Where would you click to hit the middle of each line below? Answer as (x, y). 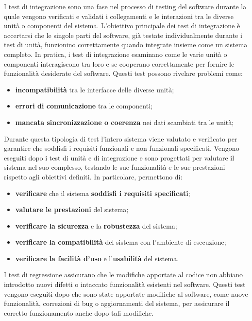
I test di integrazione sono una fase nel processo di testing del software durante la (125, 6)
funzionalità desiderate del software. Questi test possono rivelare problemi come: (123, 73)
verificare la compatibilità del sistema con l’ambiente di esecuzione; (121, 242)
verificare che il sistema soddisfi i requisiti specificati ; (103, 193)
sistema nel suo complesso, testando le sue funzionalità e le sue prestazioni (115, 167)
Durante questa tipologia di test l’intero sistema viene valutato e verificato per (121, 138)
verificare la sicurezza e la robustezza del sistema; (96, 225)
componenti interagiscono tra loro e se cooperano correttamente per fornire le (119, 63)
